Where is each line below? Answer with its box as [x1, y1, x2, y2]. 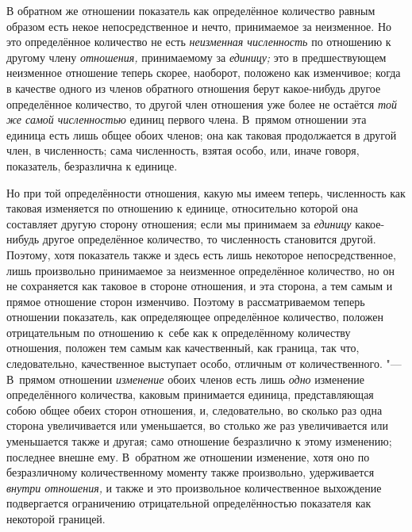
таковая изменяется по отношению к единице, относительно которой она [6, 200, 359, 216]
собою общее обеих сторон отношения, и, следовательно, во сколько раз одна [6, 401, 383, 418]
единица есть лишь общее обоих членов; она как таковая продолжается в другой [6, 126, 397, 143]
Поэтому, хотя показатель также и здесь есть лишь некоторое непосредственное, [6, 246, 396, 262]
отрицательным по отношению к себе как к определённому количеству [6, 323, 351, 340]
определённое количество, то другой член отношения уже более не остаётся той [6, 95, 398, 112]
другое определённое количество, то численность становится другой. [42, 231, 376, 247]
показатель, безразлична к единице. [6, 157, 178, 174]
